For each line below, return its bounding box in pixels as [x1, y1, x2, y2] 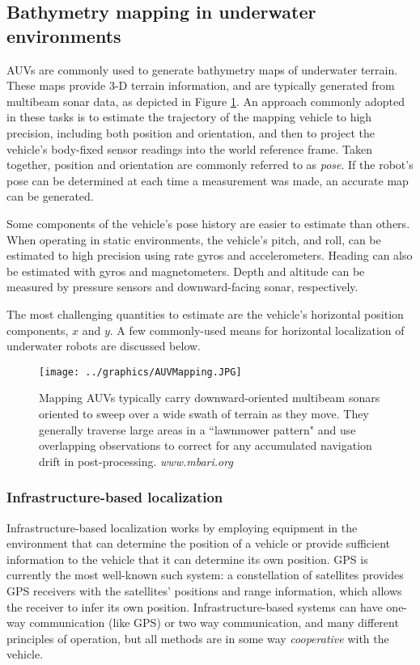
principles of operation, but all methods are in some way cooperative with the [6, 629, 389, 646]
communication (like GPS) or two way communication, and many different [29, 614, 399, 631]
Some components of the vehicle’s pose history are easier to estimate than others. [6, 214, 410, 231]
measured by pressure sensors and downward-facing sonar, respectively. [6, 278, 358, 295]
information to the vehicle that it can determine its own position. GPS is [6, 550, 368, 567]
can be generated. [6, 188, 94, 205]
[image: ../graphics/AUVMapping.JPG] [39, 366, 242, 378]
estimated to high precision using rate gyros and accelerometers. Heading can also [6, 247, 413, 264]
